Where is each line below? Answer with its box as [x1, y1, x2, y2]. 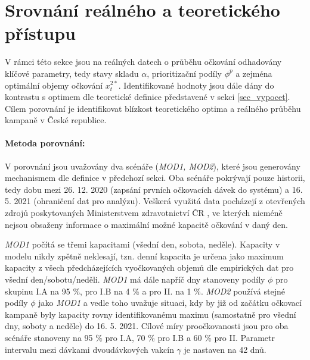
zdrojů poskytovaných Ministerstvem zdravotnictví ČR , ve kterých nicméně [5, 206, 283, 219]
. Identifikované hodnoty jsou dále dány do [118, 79, 274, 91]
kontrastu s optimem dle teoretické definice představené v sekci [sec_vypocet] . [5, 90, 290, 103]
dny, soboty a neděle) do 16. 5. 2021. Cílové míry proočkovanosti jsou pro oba [5, 320, 289, 332]
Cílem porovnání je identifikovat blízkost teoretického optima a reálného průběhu [5, 102, 301, 114]
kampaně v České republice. [5, 114, 107, 126]
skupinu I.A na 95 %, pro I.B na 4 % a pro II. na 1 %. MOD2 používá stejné [5, 284, 285, 297]
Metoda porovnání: [5, 137, 85, 149]
